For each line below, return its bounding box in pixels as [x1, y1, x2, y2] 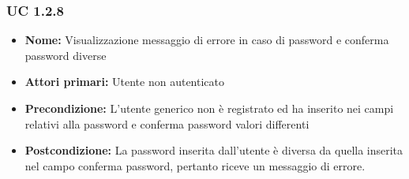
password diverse [24, 47, 107, 63]
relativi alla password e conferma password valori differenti [24, 115, 310, 132]
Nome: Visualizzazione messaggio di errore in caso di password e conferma [24, 32, 389, 48]
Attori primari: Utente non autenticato [24, 73, 225, 90]
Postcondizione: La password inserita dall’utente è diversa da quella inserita [24, 142, 403, 158]
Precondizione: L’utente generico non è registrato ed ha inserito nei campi [24, 100, 394, 116]
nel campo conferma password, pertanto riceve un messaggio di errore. [24, 157, 366, 173]
